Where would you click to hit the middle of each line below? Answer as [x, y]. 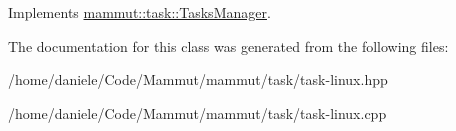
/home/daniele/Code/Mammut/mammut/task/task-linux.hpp [198, 79]
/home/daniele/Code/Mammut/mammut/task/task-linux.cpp [197, 112]
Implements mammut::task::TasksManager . [139, 12]
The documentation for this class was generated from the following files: [228, 45]
